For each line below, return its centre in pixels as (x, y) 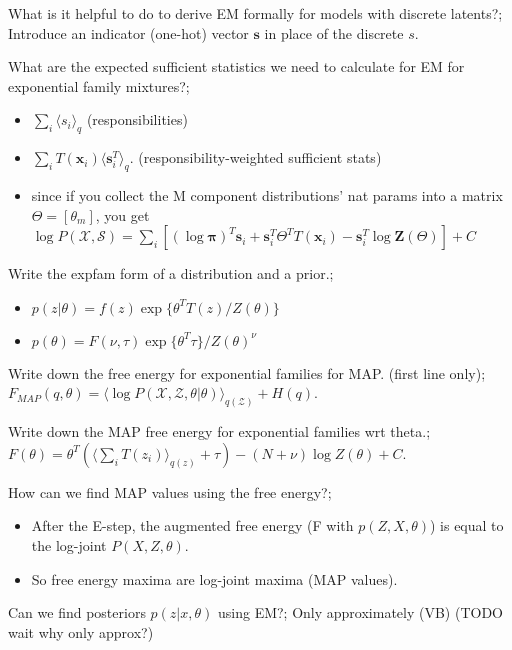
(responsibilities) (137, 119)
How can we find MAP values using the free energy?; (170, 491)
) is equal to (466, 525)
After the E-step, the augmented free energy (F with (192, 525)
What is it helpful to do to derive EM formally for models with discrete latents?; (255, 13)
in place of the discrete (334, 32)
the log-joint (69, 544)
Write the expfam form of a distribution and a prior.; (171, 273)
